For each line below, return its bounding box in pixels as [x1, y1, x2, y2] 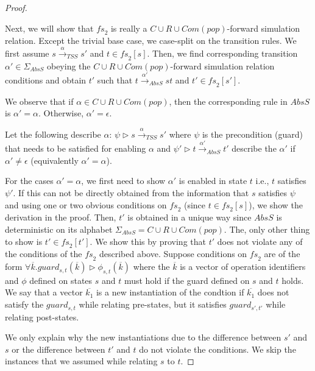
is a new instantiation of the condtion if [96, 286, 244, 299]
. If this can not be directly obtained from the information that [13, 186, 249, 199]
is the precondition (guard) [202, 127, 303, 140]
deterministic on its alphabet [5, 222, 113, 235]
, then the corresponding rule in [169, 94, 288, 107]
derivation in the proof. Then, [5, 211, 116, 224]
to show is [5, 235, 43, 247]
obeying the [46, 59, 91, 72]
